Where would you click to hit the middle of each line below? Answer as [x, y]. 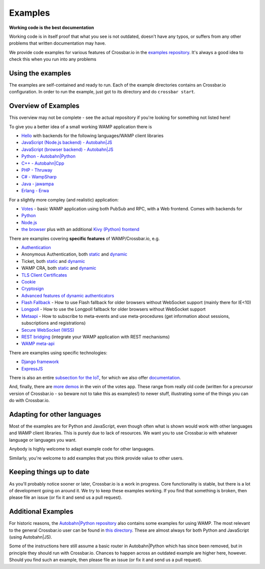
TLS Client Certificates [44, 275]
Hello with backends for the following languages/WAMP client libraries [93, 136]
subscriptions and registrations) [53, 323]
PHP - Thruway [37, 170]
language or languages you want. [43, 440]
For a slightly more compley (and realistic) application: [64, 199]
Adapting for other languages [55, 414]
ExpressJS [32, 369]
